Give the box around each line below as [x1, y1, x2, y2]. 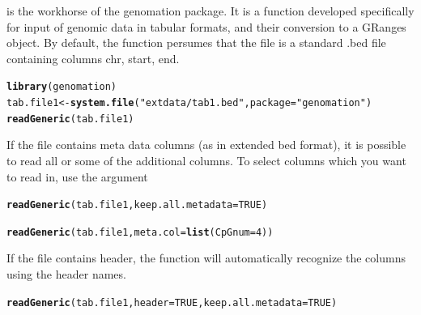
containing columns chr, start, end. [6, 49, 180, 66]
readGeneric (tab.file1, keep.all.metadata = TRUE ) [6, 199, 268, 211]
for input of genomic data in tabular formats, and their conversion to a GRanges [6, 18, 406, 35]
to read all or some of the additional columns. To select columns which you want [6, 151, 406, 168]
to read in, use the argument [6, 168, 148, 185]
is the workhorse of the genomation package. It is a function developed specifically [6, 2, 415, 19]
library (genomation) [6, 81, 117, 93]
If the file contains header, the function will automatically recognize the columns [6, 249, 406, 266]
